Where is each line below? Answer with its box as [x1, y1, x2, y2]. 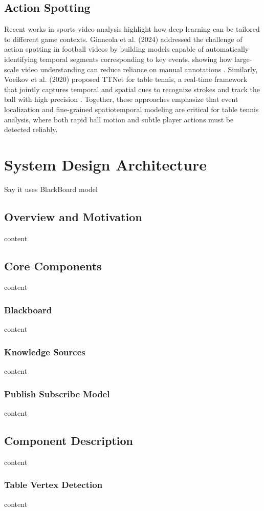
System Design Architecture [4, 154, 207, 175]
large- [234, 53, 252, 64]
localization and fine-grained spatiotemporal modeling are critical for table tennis [4, 103, 259, 114]
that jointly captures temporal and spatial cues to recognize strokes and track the [4, 83, 260, 94]
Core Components [4, 258, 102, 273]
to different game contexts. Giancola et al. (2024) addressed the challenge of [4, 33, 243, 44]
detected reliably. [4, 124, 58, 135]
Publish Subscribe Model [4, 387, 110, 400]
